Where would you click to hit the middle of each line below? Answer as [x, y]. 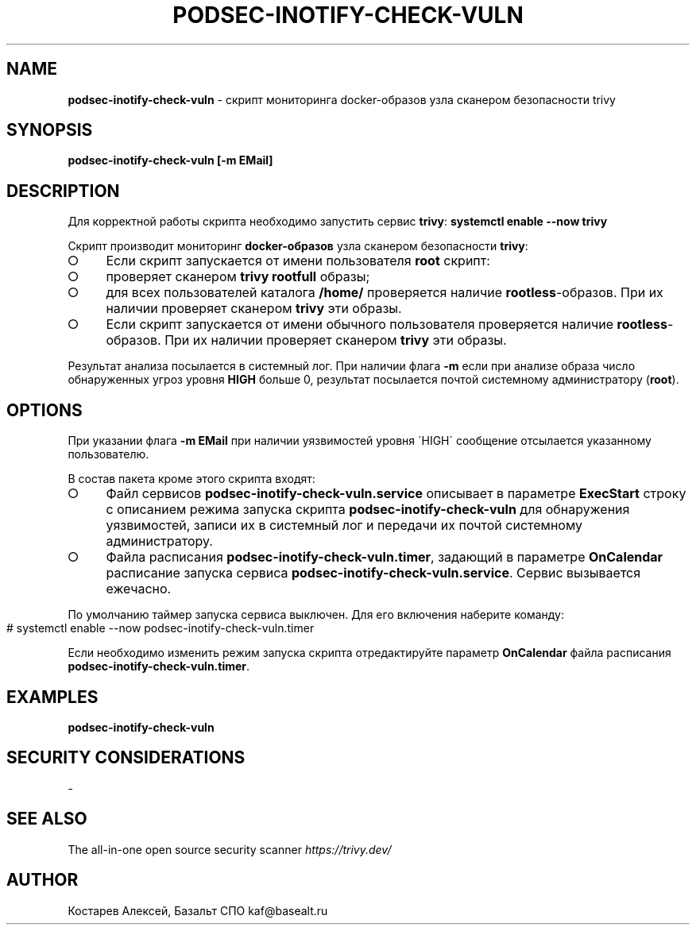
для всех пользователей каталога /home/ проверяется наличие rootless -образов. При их [385, 293]
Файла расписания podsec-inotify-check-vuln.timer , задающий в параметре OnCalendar [385, 557]
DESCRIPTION [63, 191]
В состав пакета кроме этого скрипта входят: [191, 479]
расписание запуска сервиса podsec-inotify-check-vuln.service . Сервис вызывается [373, 573]
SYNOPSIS [50, 130]
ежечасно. [139, 589]
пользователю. [108, 454]
